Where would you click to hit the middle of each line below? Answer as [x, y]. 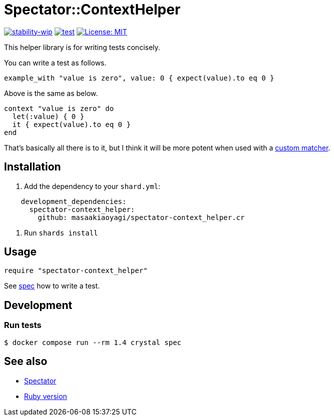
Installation [33, 167]
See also [26, 361]
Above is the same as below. [51, 93]
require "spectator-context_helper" [76, 271]
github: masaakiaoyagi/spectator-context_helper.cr [141, 217]
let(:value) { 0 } [48, 116]
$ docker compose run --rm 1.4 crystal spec [93, 342]
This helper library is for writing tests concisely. [82, 47]
